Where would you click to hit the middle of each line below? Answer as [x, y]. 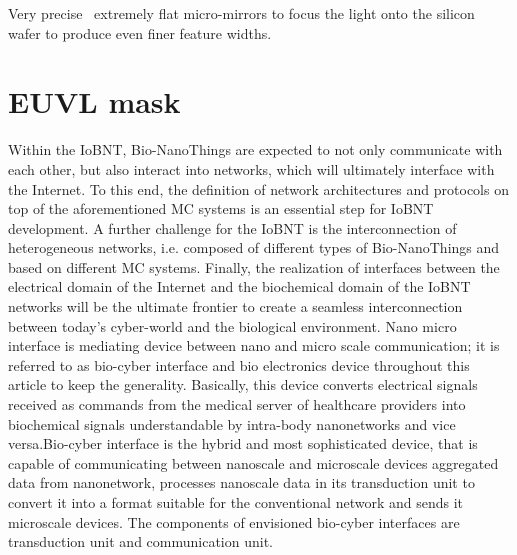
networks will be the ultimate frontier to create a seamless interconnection [235, 306]
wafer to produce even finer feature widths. [140, 32]
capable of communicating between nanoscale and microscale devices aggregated [253, 462]
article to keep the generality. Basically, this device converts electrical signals [243, 384]
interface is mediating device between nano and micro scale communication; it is [254, 345]
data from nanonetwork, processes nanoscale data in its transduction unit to [241, 482]
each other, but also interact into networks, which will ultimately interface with [251, 168]
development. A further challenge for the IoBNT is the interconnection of [232, 227]
